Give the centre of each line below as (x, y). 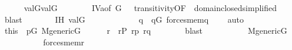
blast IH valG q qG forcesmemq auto (124, 19)
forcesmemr (64, 42)
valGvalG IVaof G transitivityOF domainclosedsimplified (150, 8)
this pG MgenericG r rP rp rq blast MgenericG (146, 31)
